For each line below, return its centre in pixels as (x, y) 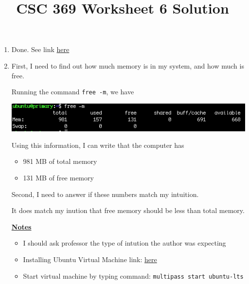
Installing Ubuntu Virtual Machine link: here (90, 259)
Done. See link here (40, 49)
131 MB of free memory (58, 178)
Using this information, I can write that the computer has (98, 145)
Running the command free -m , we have (73, 92)
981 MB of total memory (60, 161)
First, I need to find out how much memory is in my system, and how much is (128, 65)
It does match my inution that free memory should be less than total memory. (128, 210)
